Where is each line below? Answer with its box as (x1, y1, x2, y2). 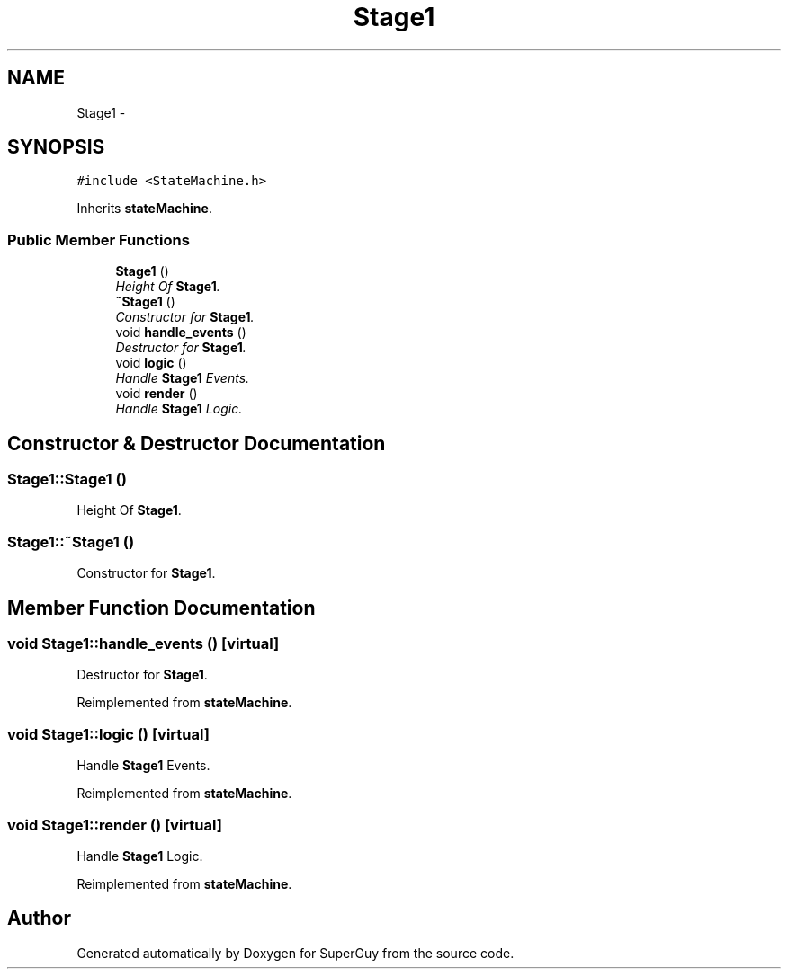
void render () (115, 386, 198, 402)
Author (7, 907, 71, 930)
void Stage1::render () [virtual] (7, 815, 222, 834)
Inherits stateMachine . (76, 200, 212, 217)
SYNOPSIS (7, 136, 105, 159)
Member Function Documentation (7, 596, 316, 619)
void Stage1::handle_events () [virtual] (7, 634, 280, 652)
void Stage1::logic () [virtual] (7, 724, 210, 743)
